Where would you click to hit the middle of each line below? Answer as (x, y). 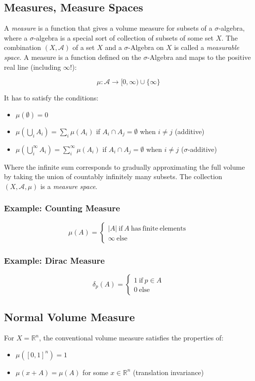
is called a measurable (207, 47)
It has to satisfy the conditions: (51, 98)
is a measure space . (69, 186)
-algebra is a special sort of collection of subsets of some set (124, 37)
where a (16, 37)
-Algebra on (146, 47)
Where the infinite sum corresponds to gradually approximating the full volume (125, 167)
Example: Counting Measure (62, 208)
